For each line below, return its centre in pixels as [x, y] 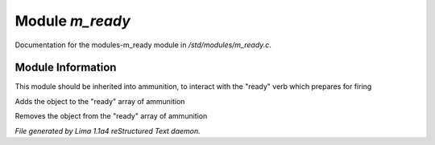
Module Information [66, 68]
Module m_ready [72, 21]
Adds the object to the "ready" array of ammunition [100, 101]
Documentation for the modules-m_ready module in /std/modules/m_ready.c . [143, 45]
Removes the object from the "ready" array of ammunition [111, 116]
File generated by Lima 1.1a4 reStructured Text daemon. [108, 131]
